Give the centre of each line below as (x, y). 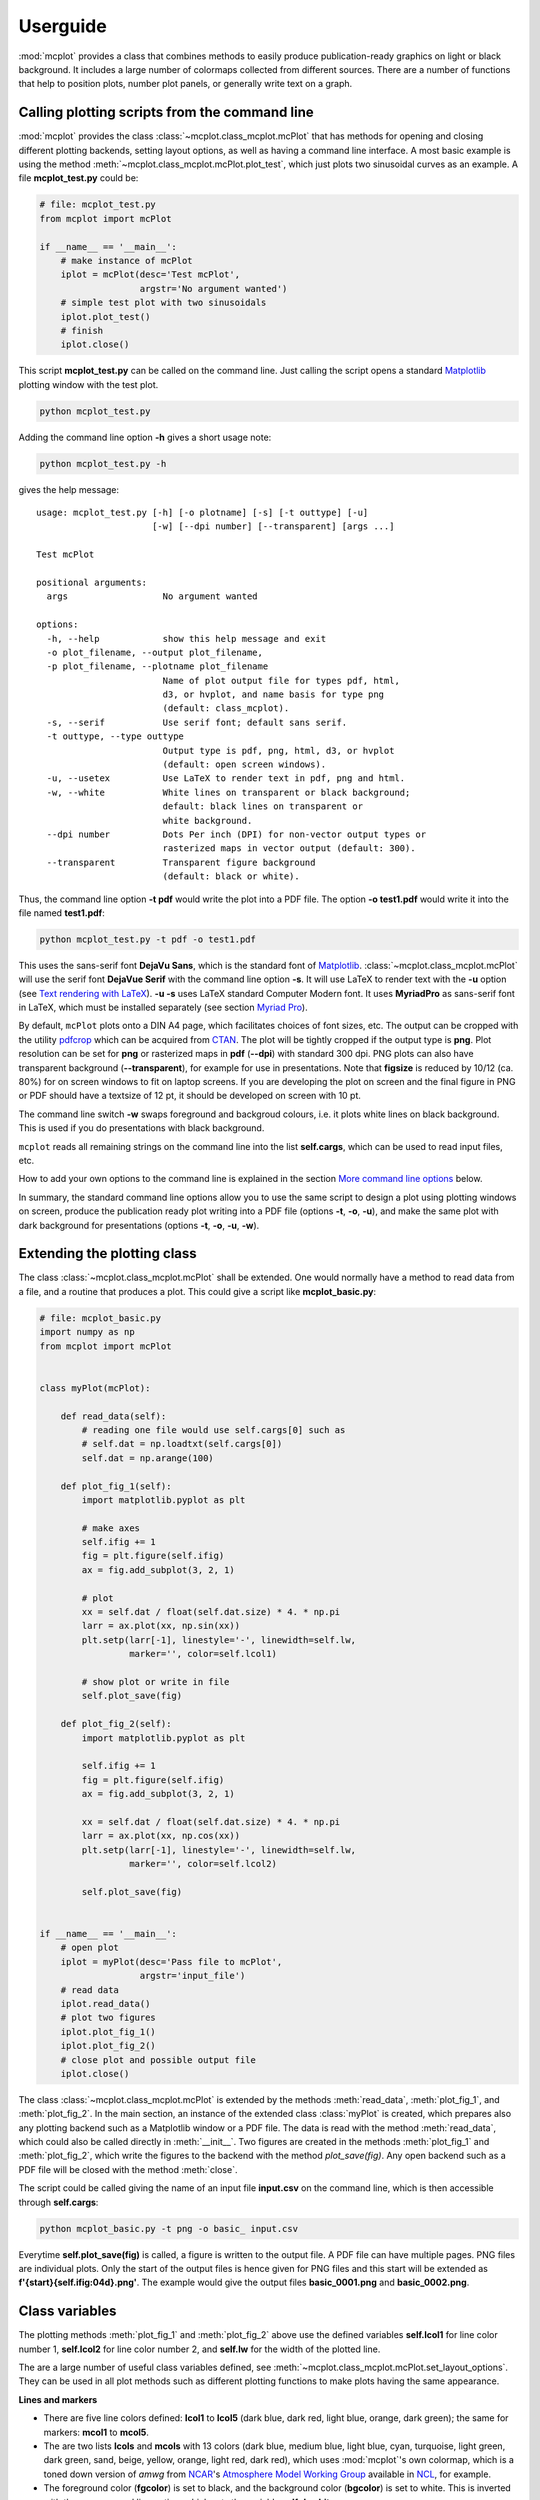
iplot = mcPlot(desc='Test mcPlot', (150, 274)
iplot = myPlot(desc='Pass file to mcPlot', (171, 1961)
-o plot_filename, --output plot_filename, (155, 652)
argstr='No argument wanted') (213, 288)
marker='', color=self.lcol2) (202, 1864)
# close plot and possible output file (158, 2059)
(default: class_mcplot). (226, 708)
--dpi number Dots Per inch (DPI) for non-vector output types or (236, 834)
